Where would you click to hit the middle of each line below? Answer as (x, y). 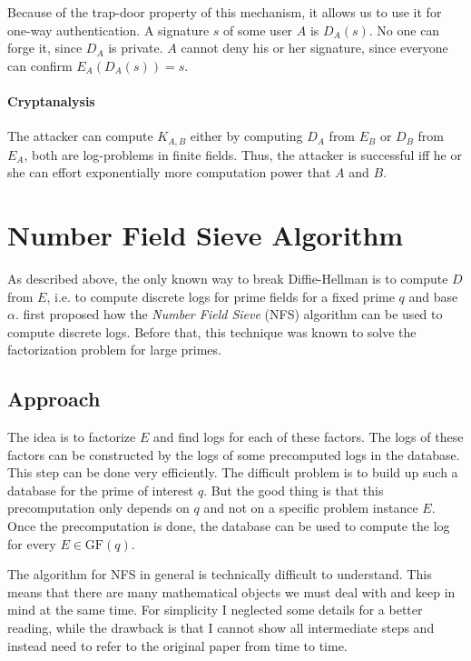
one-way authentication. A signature (108, 30)
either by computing (246, 136)
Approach (54, 399)
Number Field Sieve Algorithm (206, 235)
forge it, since (45, 48)
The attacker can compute (80, 136)
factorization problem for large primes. (114, 350)
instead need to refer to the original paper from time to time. (177, 645)
